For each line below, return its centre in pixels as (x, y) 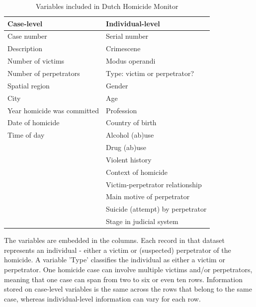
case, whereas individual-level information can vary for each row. (102, 298)
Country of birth (131, 122)
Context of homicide (137, 172)
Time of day (26, 135)
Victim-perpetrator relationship (154, 184)
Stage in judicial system (142, 221)
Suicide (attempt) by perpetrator (156, 209)
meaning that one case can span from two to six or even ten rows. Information (123, 279)
